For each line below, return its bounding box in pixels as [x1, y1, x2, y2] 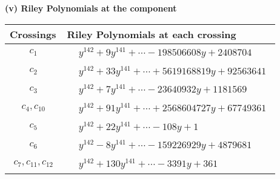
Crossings [10, 27, 56, 41]
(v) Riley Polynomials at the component [5, 2, 177, 14]
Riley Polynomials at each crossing [67, 27, 236, 41]
